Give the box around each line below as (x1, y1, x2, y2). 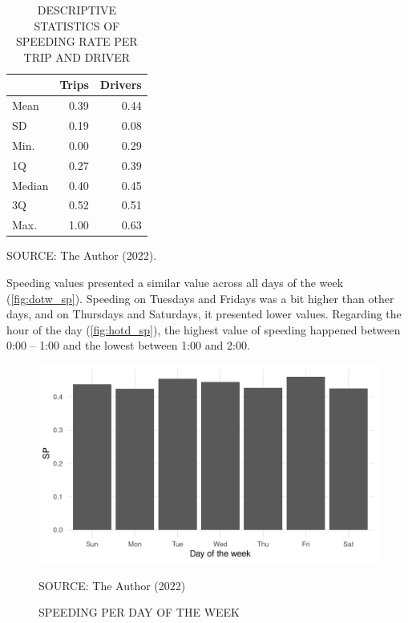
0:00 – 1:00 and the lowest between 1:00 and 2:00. (6, 337, 250, 354)
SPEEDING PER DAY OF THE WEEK (38, 604, 240, 621)
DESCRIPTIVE (37, 2, 116, 18)
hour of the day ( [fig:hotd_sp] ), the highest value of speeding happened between (6, 321, 401, 338)
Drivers (99, 76, 142, 93)
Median (12, 176, 49, 193)
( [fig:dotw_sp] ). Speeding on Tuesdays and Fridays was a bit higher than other (6, 289, 394, 306)
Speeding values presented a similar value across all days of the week (6, 273, 344, 290)
